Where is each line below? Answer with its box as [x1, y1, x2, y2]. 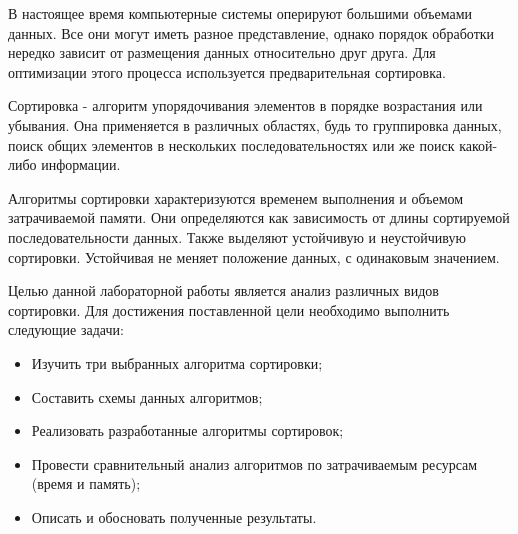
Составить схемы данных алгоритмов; [31, 386, 263, 407]
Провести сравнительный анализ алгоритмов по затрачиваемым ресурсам [31, 453, 478, 474]
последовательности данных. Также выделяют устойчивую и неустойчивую [8, 226, 466, 247]
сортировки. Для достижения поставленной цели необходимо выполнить [8, 299, 450, 320]
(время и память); [31, 473, 141, 494]
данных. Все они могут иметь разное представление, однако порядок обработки [8, 22, 495, 43]
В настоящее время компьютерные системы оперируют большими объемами [8, 3, 473, 23]
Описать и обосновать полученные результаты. [31, 506, 317, 527]
